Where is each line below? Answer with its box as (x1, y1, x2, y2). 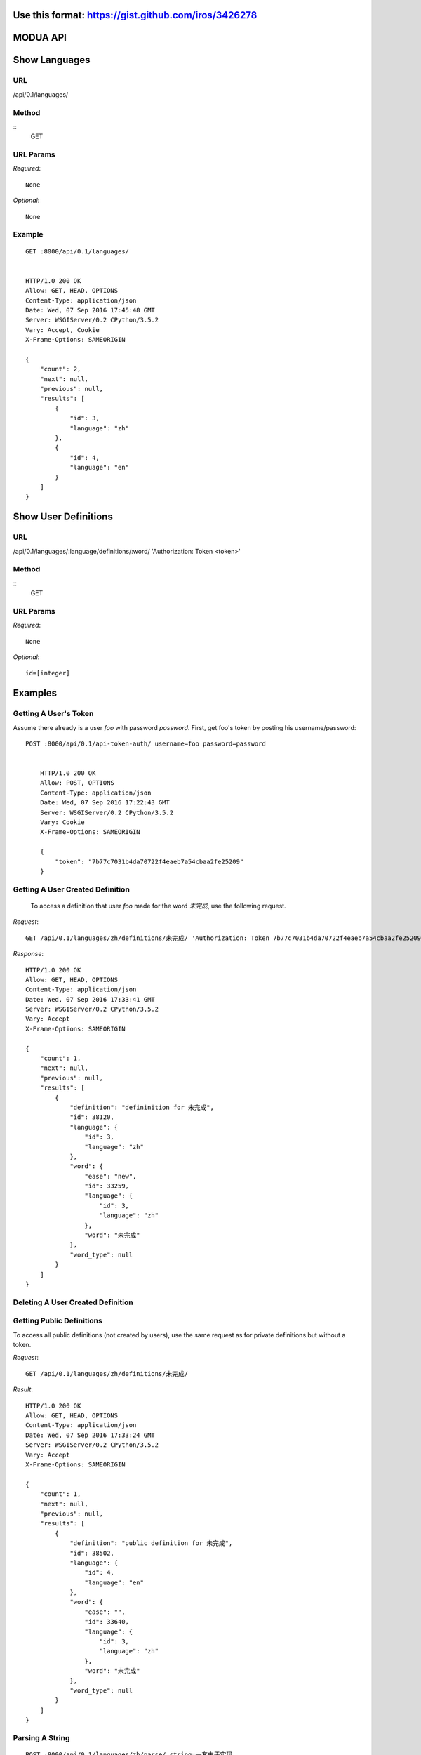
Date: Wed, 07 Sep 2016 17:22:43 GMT (39, 799, 170, 807)
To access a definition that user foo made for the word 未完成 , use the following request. (30, 901, 287, 910)
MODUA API (13, 32, 67, 44)
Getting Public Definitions (13, 1316, 103, 1326)
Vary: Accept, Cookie (25, 326, 100, 333)
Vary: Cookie (39, 819, 85, 826)
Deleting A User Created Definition (13, 1297, 133, 1307)
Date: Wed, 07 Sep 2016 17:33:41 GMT (25, 995, 156, 1003)
